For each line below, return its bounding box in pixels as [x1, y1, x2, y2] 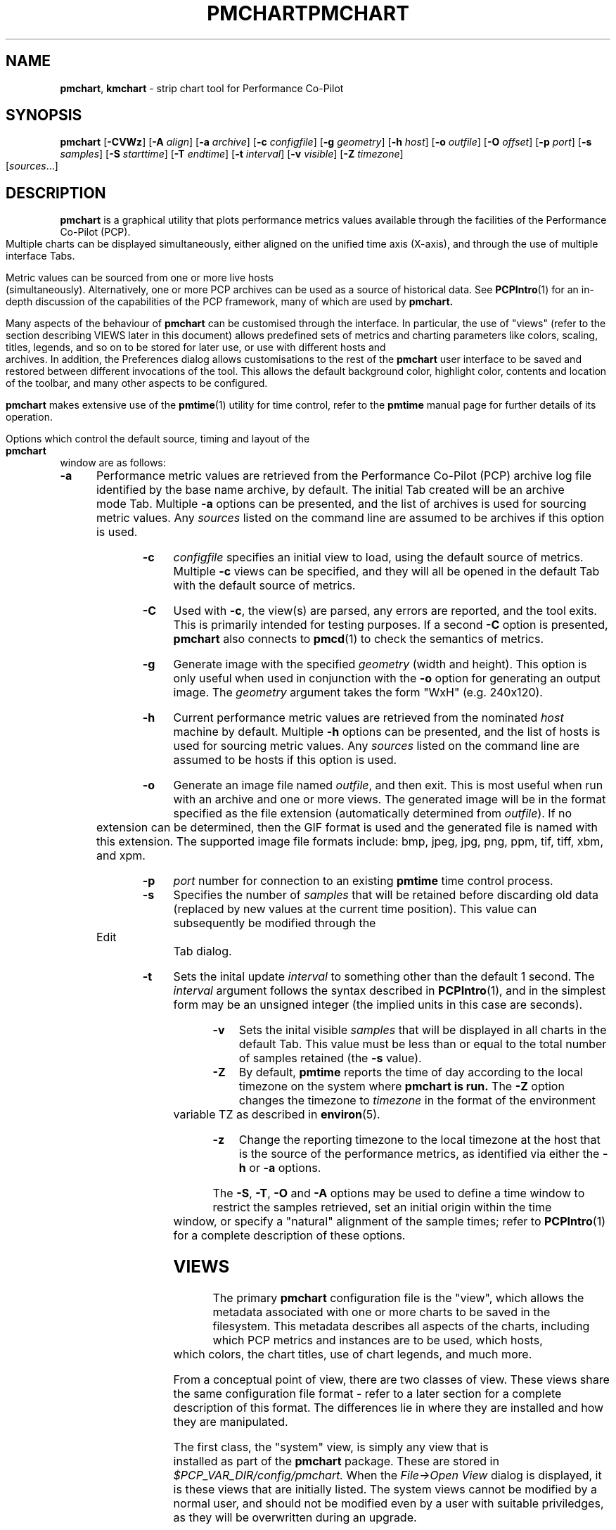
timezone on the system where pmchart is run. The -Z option [238, 1079, 565, 1094]
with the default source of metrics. [173, 578, 356, 593]
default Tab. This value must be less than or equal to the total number [238, 1037, 607, 1052]
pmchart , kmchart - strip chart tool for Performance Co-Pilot [60, 82, 344, 94]
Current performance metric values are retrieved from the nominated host [173, 710, 564, 725]
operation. [6, 411, 53, 423]
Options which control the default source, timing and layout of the [6, 433, 310, 445]
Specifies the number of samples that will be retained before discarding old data [173, 888, 599, 903]
